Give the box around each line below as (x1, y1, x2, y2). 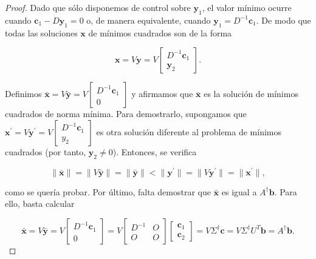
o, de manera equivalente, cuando (86, 13, 211, 26)
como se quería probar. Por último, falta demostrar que (5, 185, 211, 198)
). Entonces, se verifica (112, 145, 197, 158)
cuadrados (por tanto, (5, 145, 86, 158)
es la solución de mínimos (204, 87, 298, 100)
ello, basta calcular (5, 197, 75, 210)
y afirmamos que (131, 87, 193, 100)
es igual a (221, 185, 257, 198)
